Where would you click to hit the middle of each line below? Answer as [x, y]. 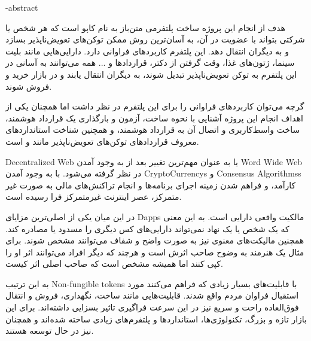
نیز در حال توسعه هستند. [50, 331]
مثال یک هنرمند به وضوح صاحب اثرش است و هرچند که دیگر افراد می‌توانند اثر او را [155, 252]
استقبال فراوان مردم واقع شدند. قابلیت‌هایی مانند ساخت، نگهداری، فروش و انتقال [152, 295]
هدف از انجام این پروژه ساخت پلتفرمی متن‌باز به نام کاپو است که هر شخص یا [145, 27]
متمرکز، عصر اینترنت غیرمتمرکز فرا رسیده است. [94, 197]
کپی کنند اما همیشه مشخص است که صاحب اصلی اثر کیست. [114, 264]
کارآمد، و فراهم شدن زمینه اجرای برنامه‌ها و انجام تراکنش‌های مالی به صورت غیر [151, 185]
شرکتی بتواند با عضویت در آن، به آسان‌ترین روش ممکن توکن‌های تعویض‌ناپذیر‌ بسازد [155, 39]
